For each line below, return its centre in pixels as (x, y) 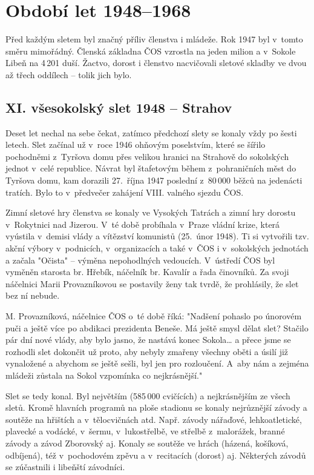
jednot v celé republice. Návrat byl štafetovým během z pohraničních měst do (151, 168)
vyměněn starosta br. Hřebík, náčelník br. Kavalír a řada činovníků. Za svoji (147, 272)
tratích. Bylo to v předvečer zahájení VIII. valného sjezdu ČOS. (125, 192)
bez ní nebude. (33, 295)
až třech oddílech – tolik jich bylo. (69, 74)
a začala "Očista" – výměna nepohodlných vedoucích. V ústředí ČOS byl (140, 260)
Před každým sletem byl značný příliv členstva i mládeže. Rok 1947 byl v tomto (154, 39)
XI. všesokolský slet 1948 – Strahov (119, 107)
